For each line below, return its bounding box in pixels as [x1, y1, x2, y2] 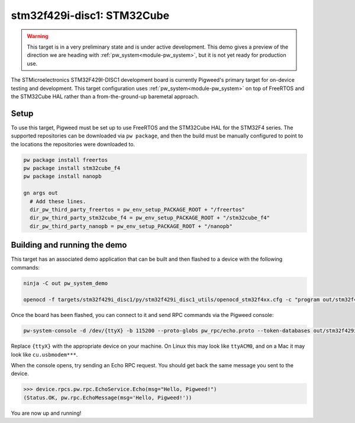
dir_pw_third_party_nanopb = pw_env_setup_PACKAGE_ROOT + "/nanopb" [30, 223, 233, 229]
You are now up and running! [11, 409, 82, 416]
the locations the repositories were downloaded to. [11, 140, 135, 148]
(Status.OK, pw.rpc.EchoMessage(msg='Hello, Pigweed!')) [23, 394, 192, 401]
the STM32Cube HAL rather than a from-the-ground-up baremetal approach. [11, 92, 199, 100]
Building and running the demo [11, 240, 127, 250]
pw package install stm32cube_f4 [23, 165, 121, 171]
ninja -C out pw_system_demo [23, 280, 108, 287]
